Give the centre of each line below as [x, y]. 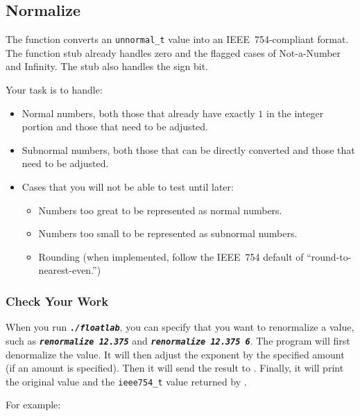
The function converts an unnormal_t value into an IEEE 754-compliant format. [177, 39]
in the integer [295, 113]
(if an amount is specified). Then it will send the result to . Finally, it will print [175, 368]
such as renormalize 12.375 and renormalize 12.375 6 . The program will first [178, 340]
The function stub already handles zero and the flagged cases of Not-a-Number [173, 52]
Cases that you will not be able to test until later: [128, 187]
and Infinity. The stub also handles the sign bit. [107, 66]
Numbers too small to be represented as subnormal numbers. [168, 233]
